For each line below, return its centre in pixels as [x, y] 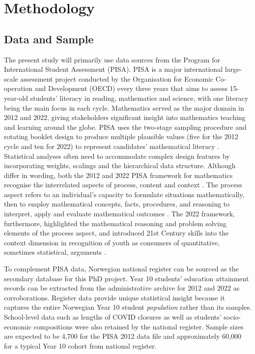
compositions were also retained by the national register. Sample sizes [139, 326]
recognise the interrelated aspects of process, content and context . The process [123, 185]
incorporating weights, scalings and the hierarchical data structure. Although [120, 165]
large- [233, 69]
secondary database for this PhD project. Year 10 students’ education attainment [127, 278]
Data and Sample [49, 39]
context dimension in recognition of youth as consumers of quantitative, [112, 242]
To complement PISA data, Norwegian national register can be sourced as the [121, 269]
